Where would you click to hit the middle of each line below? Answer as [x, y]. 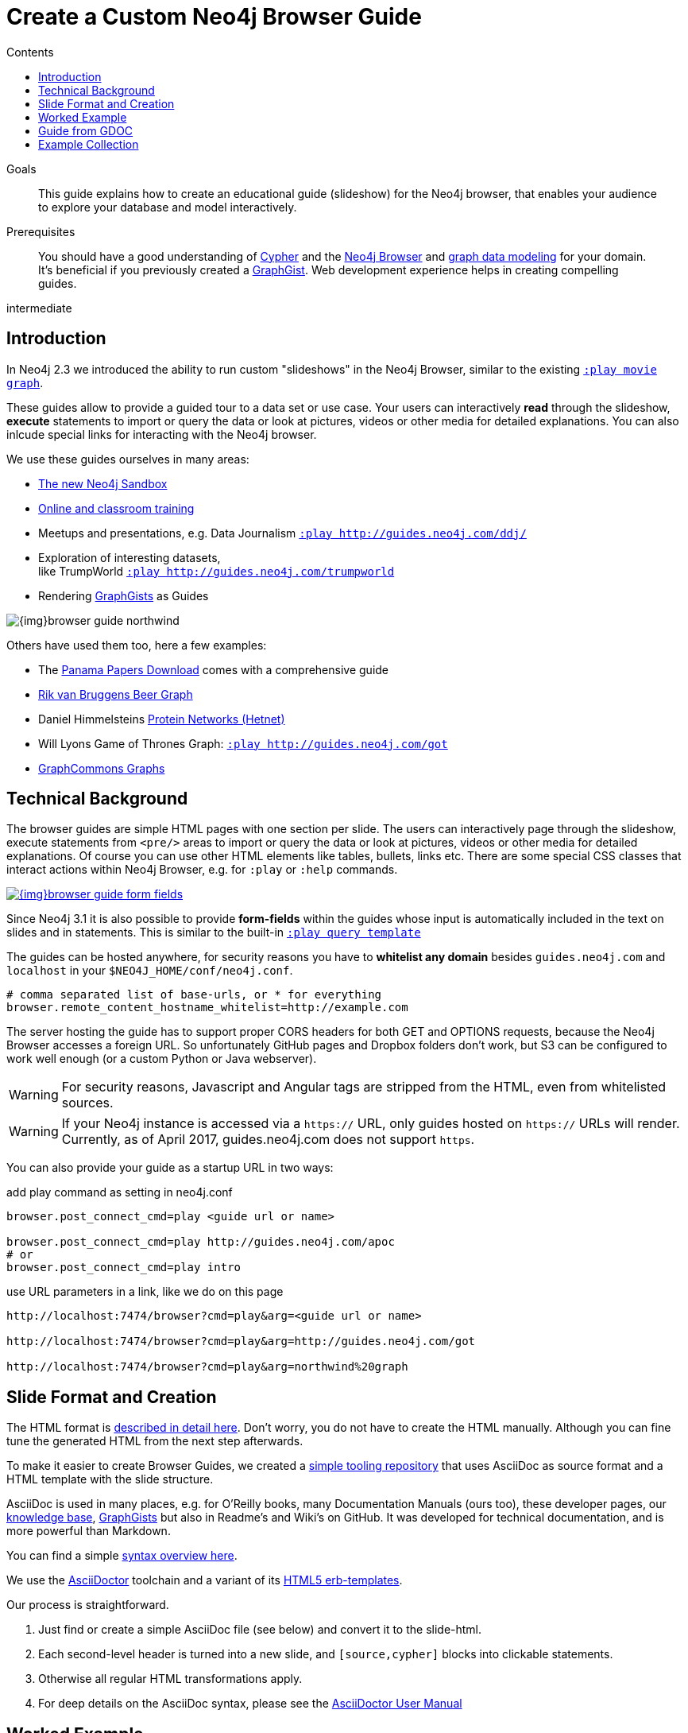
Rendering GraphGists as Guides [124, 595]
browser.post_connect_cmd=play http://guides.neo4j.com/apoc [201, 1242]
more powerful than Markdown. [89, 1531]
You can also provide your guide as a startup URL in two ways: [170, 1168]
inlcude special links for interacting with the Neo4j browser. [162, 434]
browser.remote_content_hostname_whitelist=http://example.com [207, 1008]
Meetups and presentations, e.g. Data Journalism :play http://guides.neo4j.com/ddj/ [282, 533]
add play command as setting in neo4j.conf [120, 1192]
